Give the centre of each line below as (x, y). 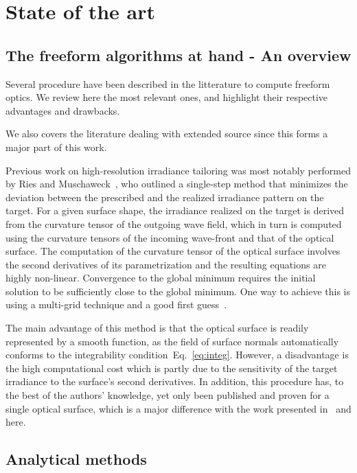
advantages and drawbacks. (63, 110)
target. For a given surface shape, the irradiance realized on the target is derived (175, 210)
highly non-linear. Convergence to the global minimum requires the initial (161, 278)
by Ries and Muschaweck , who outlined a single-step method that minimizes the (177, 184)
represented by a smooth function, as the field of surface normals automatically (172, 341)
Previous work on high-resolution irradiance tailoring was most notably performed (178, 170)
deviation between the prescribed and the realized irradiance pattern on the (165, 197)
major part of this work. (56, 147)
